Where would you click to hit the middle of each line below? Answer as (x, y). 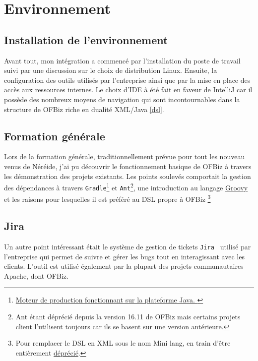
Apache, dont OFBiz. (36, 275)
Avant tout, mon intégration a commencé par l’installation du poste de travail (122, 60)
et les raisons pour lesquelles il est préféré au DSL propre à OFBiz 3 (107, 198)
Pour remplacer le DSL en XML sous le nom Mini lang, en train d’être (123, 343)
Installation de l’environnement (86, 39)
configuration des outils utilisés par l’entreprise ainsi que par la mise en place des (127, 80)
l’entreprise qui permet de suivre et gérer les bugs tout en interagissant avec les (124, 256)
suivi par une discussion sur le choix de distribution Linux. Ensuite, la (111, 70)
